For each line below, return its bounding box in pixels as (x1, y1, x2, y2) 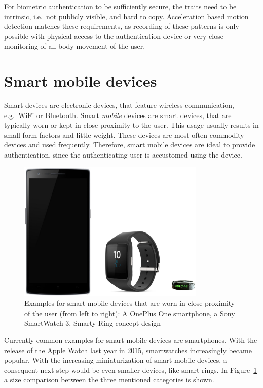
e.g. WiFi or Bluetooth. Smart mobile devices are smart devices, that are (4, 109, 232, 120)
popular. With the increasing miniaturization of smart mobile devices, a (4, 355, 227, 365)
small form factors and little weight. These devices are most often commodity (4, 129, 244, 140)
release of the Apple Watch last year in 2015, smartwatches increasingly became (4, 344, 252, 355)
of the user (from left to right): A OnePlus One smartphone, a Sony (24, 307, 235, 318)
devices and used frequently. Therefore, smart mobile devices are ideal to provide (4, 139, 255, 150)
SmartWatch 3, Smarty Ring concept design (24, 318, 161, 328)
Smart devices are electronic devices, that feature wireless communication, (4, 100, 234, 110)
